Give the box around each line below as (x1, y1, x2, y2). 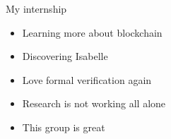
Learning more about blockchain (22, 25, 163, 40)
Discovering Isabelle (22, 49, 108, 64)
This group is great (22, 119, 105, 134)
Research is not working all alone (22, 96, 166, 111)
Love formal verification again (22, 72, 152, 87)
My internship (6, 1, 67, 16)
